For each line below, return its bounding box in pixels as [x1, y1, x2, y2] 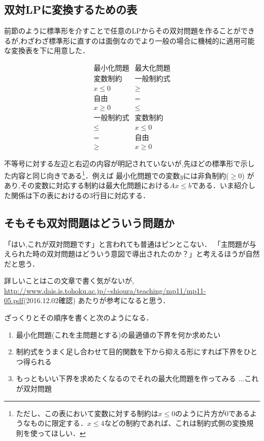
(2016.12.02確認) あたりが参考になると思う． [23, 295, 170, 306]
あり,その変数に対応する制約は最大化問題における [4, 180, 170, 191]
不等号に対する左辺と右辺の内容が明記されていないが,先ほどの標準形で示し [4, 158, 255, 169]
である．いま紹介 [191, 180, 248, 191]
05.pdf [4, 295, 24, 306]
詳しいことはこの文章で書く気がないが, [4, 275, 134, 286]
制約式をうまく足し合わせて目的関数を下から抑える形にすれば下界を [16, 346, 244, 357]
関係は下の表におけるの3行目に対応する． [11, 190, 150, 200]
